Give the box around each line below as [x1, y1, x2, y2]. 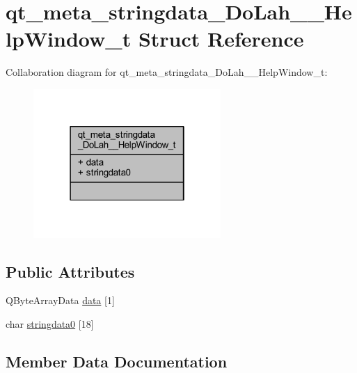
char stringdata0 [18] [6, 316, 94, 331]
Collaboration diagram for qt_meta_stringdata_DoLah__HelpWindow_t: [6, 65, 328, 79]
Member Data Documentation [6, 350, 228, 372]
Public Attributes [6, 260, 135, 282]
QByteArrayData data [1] [6, 293, 115, 308]
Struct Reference [138, 24, 304, 53]
